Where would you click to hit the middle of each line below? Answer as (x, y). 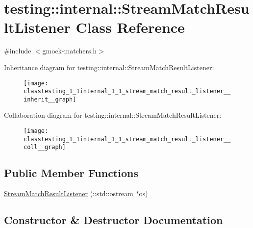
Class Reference (130, 27)
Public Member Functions (71, 173)
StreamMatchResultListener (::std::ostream (69, 193)
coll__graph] (45, 147)
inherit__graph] (50, 99)
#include (18, 51)
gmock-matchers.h (70, 51)
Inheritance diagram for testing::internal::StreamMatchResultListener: (109, 67)
